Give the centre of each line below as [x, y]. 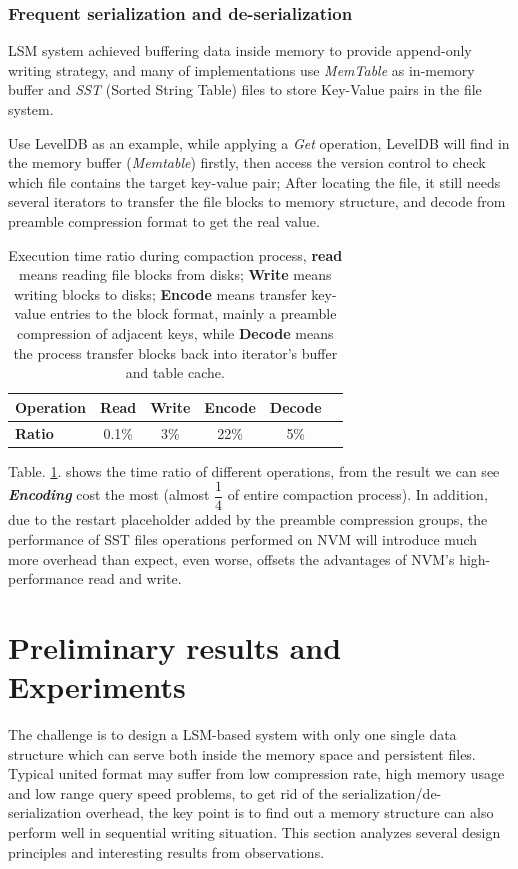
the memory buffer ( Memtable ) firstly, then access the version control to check [247, 162]
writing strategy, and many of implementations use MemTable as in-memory [241, 69]
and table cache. [175, 372]
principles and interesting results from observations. [166, 851]
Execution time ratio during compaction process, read [175, 254]
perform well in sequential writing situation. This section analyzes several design [254, 831]
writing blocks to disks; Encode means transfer [160, 293]
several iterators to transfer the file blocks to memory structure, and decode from [257, 201]
